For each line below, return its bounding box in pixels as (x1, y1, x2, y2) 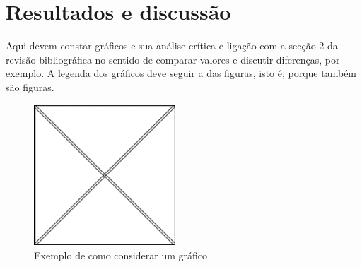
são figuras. (6, 79, 54, 94)
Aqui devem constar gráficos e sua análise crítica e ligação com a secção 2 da (6, 38, 338, 53)
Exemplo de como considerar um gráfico (34, 248, 207, 263)
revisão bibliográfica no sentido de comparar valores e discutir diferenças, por (6, 52, 340, 66)
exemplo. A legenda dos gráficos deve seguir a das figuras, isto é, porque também (6, 66, 357, 81)
